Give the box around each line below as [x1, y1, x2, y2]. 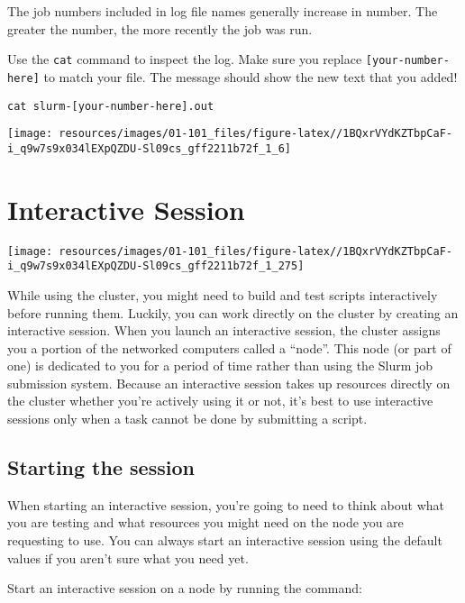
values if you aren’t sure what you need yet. [7, 548, 249, 567]
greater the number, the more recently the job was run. [7, 19, 313, 38]
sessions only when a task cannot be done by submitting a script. [7, 409, 368, 428]
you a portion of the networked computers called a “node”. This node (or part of [7, 338, 451, 357]
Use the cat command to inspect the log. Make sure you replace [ [7, 50, 372, 69]
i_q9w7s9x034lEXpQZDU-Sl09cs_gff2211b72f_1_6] [7, 142, 291, 155]
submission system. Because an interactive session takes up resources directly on [7, 373, 451, 392]
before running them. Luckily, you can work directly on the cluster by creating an [7, 303, 459, 322]
